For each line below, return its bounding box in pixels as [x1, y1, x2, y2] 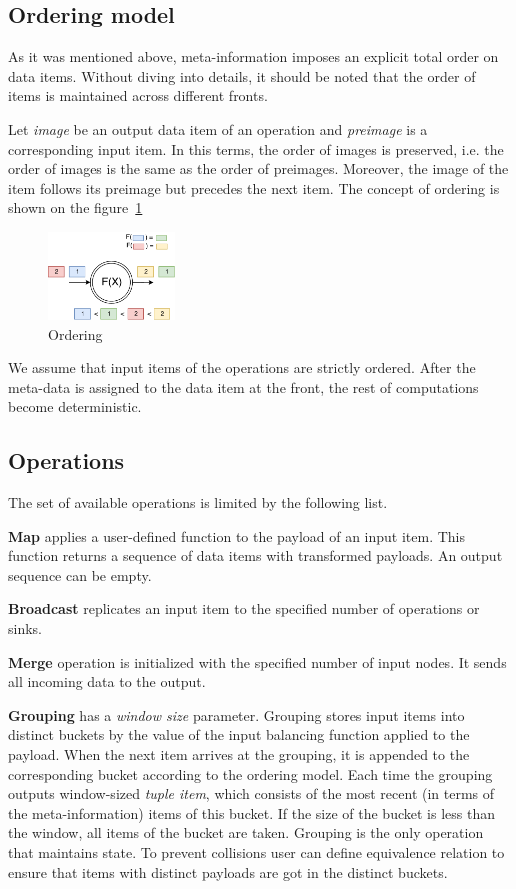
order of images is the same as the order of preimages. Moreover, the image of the [8, 158, 509, 179]
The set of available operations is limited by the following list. [8, 492, 388, 513]
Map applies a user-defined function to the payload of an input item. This [8, 525, 466, 546]
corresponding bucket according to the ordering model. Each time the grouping [8, 763, 493, 784]
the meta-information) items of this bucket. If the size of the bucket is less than [8, 802, 495, 823]
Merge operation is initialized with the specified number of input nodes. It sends [8, 651, 507, 672]
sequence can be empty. [8, 564, 152, 585]
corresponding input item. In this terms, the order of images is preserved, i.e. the [8, 138, 504, 159]
